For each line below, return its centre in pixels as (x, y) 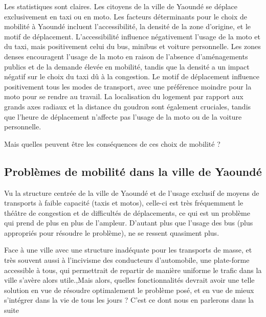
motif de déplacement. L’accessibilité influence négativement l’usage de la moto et (132, 36)
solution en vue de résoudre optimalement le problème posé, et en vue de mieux (129, 290)
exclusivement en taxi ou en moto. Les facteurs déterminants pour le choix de (126, 16)
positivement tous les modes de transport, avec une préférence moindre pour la (128, 86)
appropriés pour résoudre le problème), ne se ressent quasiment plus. (112, 232)
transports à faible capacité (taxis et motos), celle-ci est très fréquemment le (124, 203)
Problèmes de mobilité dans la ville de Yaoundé (133, 171)
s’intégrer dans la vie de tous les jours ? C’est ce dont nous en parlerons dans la (129, 300)
